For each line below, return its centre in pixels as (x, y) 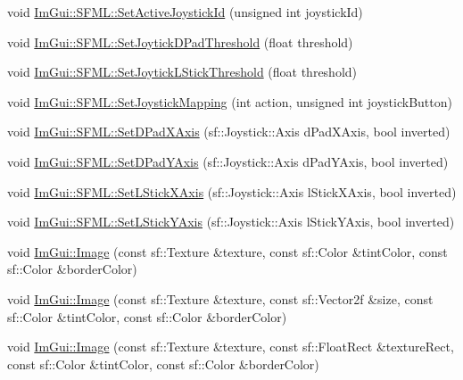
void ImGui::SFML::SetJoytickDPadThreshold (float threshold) (180, 41)
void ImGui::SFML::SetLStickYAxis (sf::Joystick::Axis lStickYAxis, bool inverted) (231, 222)
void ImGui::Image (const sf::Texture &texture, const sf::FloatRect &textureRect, (231, 347)
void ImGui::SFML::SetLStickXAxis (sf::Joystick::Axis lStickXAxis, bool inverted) (232, 191)
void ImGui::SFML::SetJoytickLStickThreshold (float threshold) (182, 72)
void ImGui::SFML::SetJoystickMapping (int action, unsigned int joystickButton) (230, 101)
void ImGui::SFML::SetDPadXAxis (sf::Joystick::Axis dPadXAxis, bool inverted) (229, 132)
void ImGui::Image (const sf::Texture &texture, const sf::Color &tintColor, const (227, 251)
